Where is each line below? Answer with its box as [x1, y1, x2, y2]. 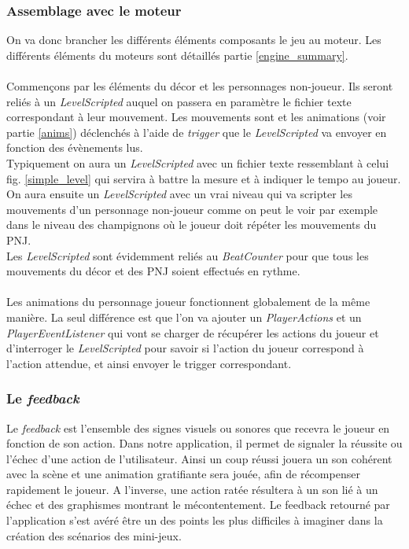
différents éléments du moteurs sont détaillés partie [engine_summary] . [6, 46, 348, 63]
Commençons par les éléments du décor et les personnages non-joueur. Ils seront [6, 78, 393, 94]
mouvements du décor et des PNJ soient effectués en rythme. [6, 263, 300, 279]
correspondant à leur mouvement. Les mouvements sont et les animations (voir [6, 109, 386, 125]
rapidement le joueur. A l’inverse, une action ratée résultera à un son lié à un [6, 481, 378, 497]
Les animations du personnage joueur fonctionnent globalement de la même [6, 293, 370, 310]
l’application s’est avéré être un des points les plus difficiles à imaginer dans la [6, 512, 383, 529]
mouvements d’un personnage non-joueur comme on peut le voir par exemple [6, 201, 378, 217]
